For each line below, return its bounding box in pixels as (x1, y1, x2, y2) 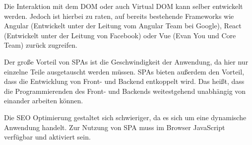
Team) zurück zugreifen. (4, 40, 77, 50)
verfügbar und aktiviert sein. (4, 132, 91, 142)
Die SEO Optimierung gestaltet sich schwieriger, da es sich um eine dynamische (4, 112, 247, 122)
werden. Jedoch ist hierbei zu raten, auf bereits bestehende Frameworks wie (4, 10, 234, 21)
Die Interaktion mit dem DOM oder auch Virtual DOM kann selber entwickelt (4, 1, 243, 11)
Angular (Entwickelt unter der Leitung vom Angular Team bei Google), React (4, 20, 242, 31)
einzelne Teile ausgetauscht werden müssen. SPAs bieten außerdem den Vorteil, (4, 66, 245, 76)
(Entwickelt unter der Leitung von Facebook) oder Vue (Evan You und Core (4, 30, 236, 40)
